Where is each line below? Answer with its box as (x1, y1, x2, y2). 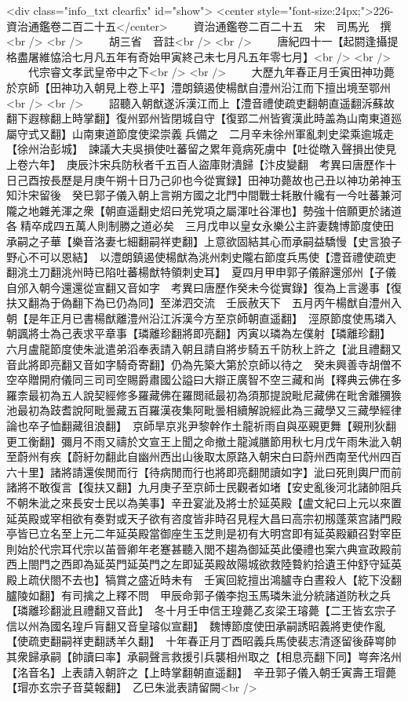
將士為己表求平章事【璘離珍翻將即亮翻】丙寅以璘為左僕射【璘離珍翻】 (27, 325, 385, 341)
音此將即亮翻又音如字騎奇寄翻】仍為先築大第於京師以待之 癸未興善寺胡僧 (6, 356, 391, 372)
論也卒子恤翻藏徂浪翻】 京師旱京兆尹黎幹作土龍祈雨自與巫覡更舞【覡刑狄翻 (6, 418, 396, 434)
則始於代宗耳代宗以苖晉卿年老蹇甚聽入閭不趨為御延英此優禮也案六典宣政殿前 (6, 540, 402, 557)
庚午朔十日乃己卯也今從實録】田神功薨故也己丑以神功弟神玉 (93, 171, 402, 188)
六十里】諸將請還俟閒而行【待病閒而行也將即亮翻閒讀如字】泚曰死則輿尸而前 (6, 463, 402, 480)
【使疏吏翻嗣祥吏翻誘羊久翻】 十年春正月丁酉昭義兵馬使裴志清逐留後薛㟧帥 (6, 633, 396, 649)
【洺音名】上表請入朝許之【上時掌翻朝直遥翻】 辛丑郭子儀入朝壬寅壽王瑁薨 (6, 663, 396, 680)
